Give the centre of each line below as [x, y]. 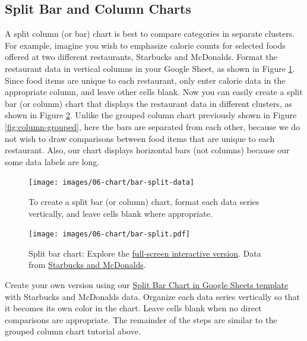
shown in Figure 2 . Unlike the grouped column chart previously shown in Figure [151, 115]
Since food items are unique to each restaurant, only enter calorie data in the [145, 80]
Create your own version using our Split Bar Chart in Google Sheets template [147, 285]
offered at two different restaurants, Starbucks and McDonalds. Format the [141, 57]
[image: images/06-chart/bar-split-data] [112, 183]
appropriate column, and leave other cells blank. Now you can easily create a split [154, 92]
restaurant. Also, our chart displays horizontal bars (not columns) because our [147, 150]
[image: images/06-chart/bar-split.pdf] [110, 234]
